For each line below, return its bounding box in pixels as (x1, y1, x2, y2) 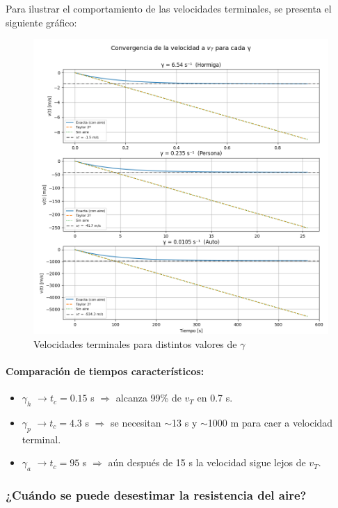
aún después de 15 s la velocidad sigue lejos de (108, 455, 306, 470)
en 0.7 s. (197, 390, 233, 405)
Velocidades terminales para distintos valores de (33, 336, 237, 351)
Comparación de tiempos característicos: (6, 363, 204, 378)
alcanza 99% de (115, 390, 182, 405)
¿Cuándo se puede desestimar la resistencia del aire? (6, 486, 307, 504)
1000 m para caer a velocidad (207, 415, 333, 429)
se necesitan (111, 415, 161, 429)
